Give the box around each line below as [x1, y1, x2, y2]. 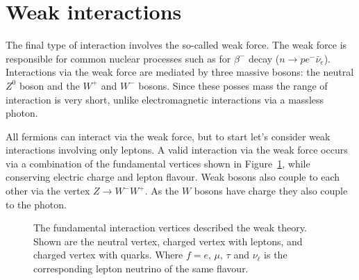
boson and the [19, 78, 80, 92]
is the [264, 247, 287, 262]
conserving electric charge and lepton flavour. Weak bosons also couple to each [6, 170, 340, 184]
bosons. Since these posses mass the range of [138, 78, 328, 92]
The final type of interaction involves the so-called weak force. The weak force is [6, 38, 347, 52]
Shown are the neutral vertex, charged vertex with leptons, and [33, 233, 303, 248]
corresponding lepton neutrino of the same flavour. [33, 261, 249, 276]
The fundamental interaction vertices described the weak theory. [33, 220, 307, 235]
